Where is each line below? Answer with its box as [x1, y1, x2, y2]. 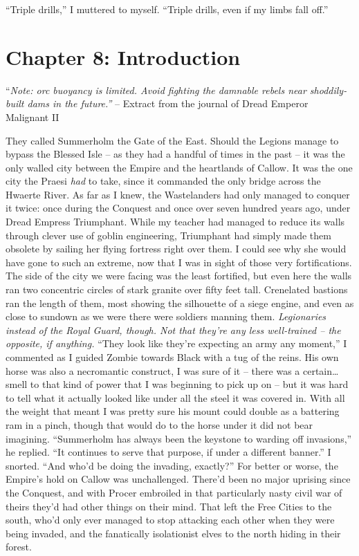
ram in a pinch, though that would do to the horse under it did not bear [6, 417, 313, 432]
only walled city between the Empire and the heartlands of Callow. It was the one [6, 160, 353, 174]
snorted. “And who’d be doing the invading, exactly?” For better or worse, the [6, 458, 338, 472]
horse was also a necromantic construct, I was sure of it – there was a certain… [6, 363, 339, 378]
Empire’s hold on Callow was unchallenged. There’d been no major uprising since [6, 472, 351, 486]
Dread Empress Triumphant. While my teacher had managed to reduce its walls [6, 214, 345, 229]
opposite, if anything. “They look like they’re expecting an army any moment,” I [6, 336, 347, 351]
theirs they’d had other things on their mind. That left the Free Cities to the [6, 499, 332, 513]
